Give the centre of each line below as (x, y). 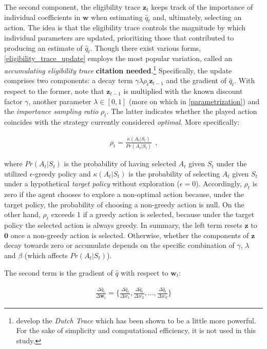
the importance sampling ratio (51, 111)
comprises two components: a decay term (69, 80)
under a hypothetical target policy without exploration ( (92, 183)
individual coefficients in (42, 17)
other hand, (22, 214)
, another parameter (60, 101)
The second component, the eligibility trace (72, 7)
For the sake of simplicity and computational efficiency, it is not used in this (136, 330)
